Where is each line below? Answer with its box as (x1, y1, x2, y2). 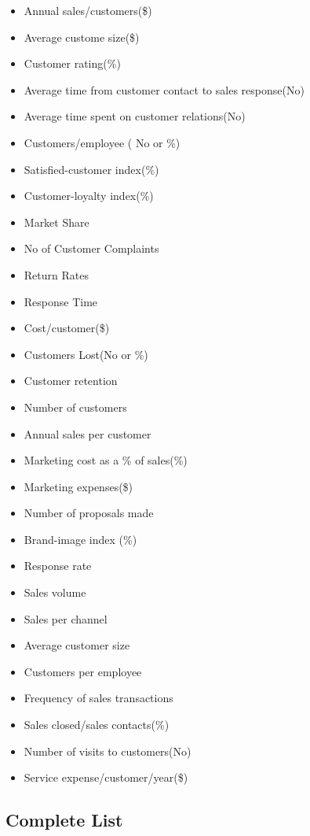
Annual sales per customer (24, 425, 151, 442)
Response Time (24, 293, 98, 309)
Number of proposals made (24, 505, 154, 521)
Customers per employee (24, 663, 142, 679)
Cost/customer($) (24, 320, 110, 336)
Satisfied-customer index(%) (24, 161, 159, 177)
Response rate (24, 557, 92, 574)
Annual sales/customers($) (24, 2, 152, 18)
